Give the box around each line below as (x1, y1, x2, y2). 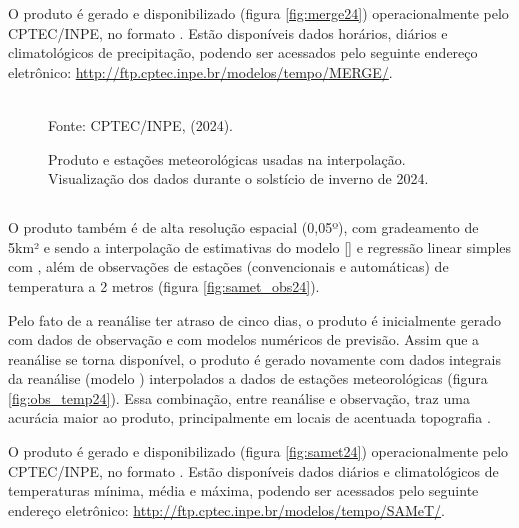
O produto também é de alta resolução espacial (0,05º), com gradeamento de (8, 217, 479, 238)
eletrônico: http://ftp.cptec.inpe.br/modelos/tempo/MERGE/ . (8, 61, 393, 82)
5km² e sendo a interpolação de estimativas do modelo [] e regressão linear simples (8, 236, 512, 257)
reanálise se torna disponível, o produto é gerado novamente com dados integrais (8, 348, 501, 369)
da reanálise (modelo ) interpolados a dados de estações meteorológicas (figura (8, 368, 488, 389)
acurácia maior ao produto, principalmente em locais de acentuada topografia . (8, 407, 491, 428)
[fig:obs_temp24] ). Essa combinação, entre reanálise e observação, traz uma (8, 387, 470, 408)
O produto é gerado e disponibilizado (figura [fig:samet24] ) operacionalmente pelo (8, 441, 509, 462)
